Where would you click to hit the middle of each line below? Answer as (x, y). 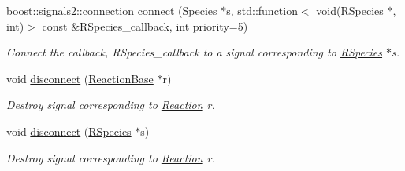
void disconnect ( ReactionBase (80, 78)
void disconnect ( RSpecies (69, 131)
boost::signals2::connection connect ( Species (112, 10)
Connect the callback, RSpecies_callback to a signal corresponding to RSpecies (195, 52)
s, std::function (262, 10)
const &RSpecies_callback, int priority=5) (145, 25)
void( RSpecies (350, 10)
